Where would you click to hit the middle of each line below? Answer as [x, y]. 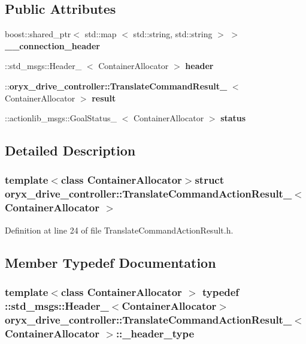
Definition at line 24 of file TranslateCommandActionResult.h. [119, 230]
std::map [101, 34]
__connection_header [52, 45]
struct [210, 180]
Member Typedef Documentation [110, 262]
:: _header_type [155, 333]
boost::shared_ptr [38, 34]
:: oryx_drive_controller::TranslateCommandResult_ [116, 86]
